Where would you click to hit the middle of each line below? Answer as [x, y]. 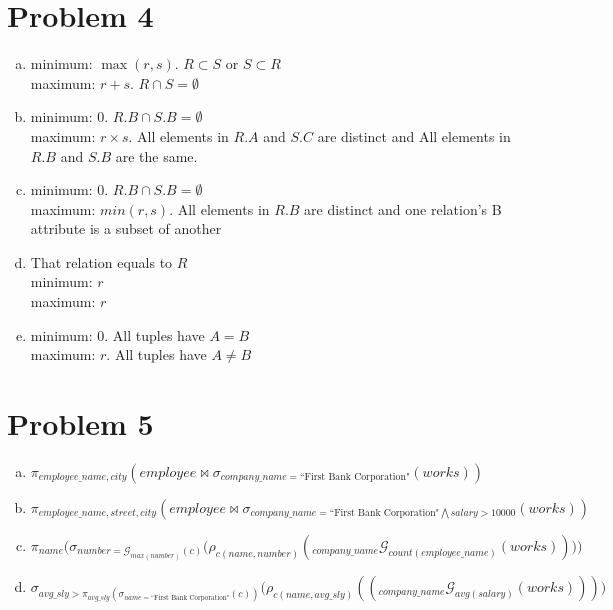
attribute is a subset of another [126, 228]
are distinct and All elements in [414, 135]
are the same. [156, 155]
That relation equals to [101, 261]
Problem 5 [80, 423]
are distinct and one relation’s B [403, 208]
